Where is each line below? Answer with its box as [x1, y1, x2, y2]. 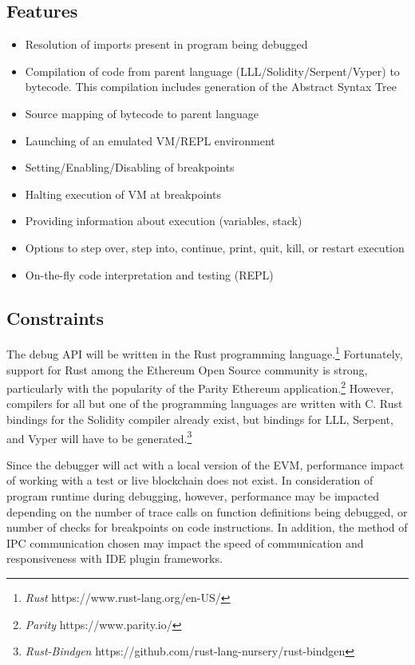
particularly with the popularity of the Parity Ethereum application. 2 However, [6, 378, 394, 396]
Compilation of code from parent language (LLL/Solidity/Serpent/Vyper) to [25, 62, 400, 79]
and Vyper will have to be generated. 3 [6, 427, 192, 446]
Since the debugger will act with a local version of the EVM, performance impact [6, 456, 405, 473]
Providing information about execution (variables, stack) [25, 212, 302, 229]
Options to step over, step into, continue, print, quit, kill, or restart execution [25, 239, 405, 255]
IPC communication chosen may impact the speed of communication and [6, 534, 364, 551]
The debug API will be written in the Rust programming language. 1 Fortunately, [6, 343, 403, 362]
